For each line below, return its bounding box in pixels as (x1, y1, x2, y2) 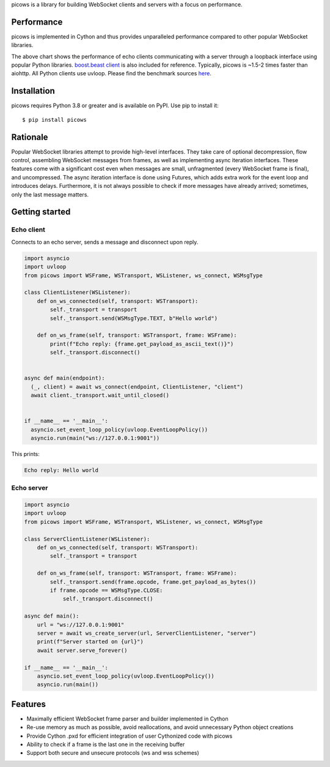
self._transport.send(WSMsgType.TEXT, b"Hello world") (50, 315, 218, 321)
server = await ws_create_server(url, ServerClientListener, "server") (37, 629, 257, 637)
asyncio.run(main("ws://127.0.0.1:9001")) (31, 435, 160, 441)
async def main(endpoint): (24, 375, 105, 382)
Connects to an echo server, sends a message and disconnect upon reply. (11, 238, 199, 245)
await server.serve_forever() (37, 646, 128, 654)
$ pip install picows (22, 116, 87, 123)
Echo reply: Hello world (24, 466, 99, 474)
